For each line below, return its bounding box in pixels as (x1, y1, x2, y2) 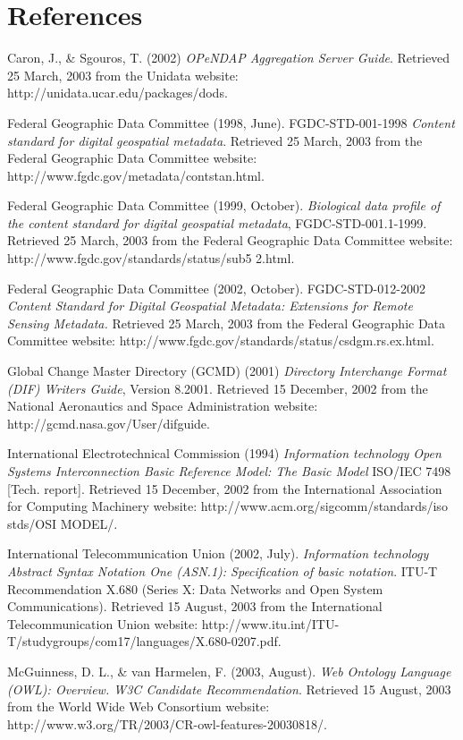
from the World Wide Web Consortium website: (7, 697, 270, 716)
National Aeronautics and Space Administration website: (7, 396, 318, 415)
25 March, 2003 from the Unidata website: (7, 65, 239, 84)
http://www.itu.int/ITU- (201, 614, 340, 633)
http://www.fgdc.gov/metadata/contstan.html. (7, 166, 265, 184)
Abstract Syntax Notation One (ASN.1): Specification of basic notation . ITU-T (7, 561, 438, 580)
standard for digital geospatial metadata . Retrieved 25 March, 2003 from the (7, 131, 423, 149)
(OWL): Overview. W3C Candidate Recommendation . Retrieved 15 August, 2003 (7, 679, 451, 698)
